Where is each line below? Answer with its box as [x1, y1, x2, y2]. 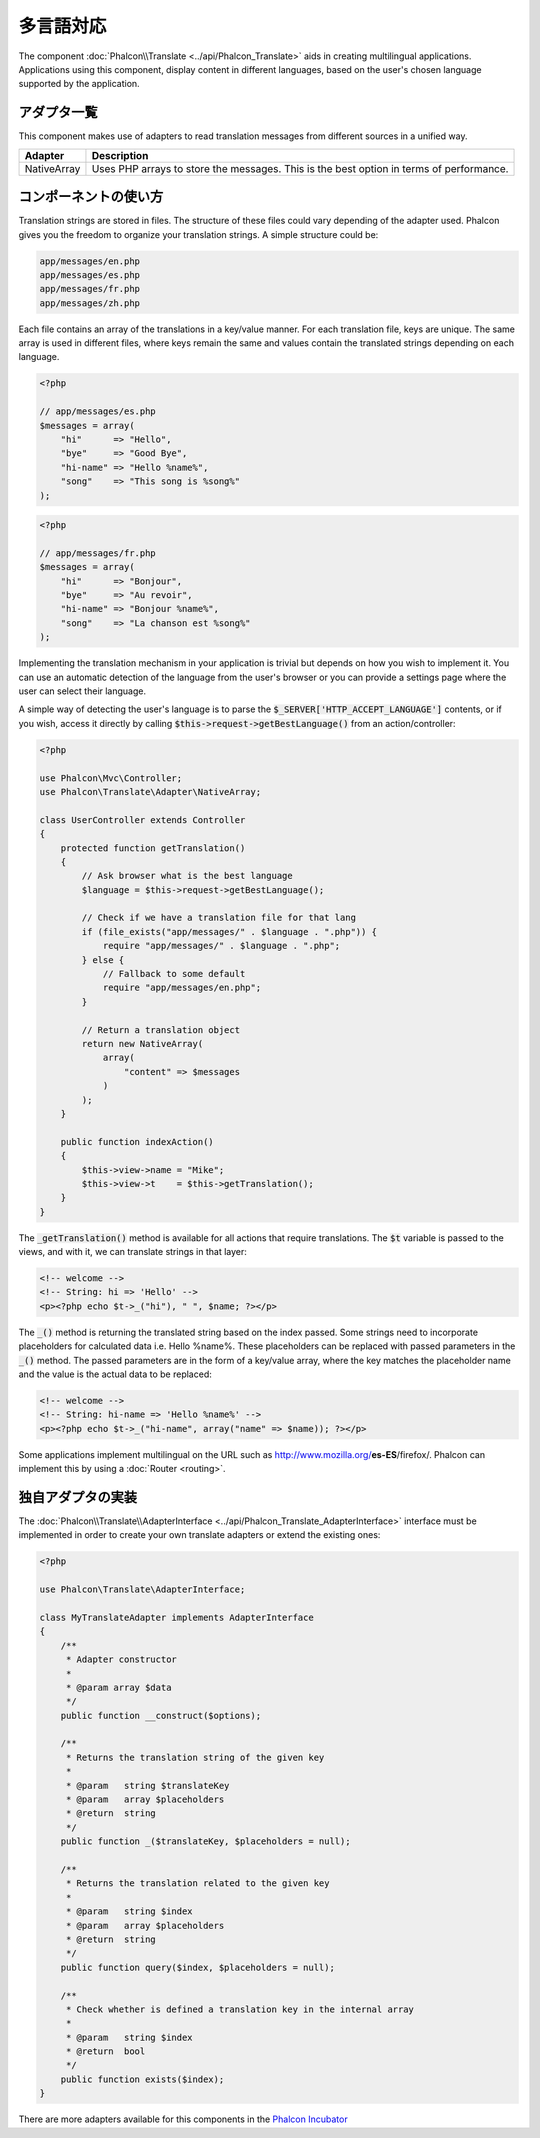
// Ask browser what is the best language [81, 870, 294, 882]
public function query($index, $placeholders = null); [60, 1961, 335, 1973]
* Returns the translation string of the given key [65, 1751, 325, 1763]
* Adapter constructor [65, 1654, 177, 1665]
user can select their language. [18, 685, 147, 697]
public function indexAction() [60, 1136, 214, 1147]
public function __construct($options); [60, 1710, 262, 1721]
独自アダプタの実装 [18, 1488, 137, 1505]
